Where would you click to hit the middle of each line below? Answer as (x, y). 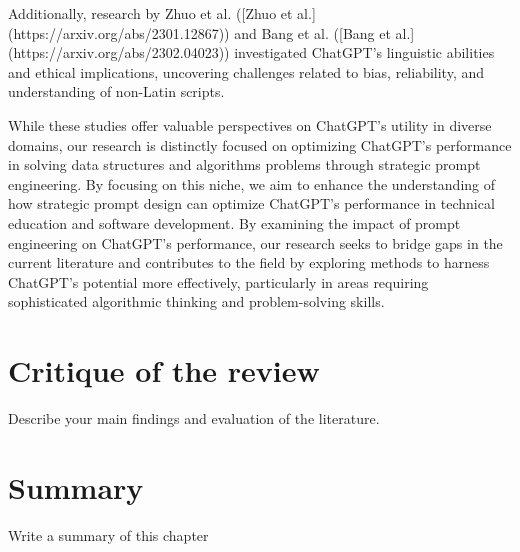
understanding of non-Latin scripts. (116, 91)
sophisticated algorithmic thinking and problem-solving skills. (196, 301)
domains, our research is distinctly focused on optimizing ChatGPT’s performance (260, 144)
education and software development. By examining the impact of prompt (234, 222)
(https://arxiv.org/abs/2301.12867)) (119, 32)
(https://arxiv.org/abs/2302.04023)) (119, 52)
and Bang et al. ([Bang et (312, 32)
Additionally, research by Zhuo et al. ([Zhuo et (150, 13)
